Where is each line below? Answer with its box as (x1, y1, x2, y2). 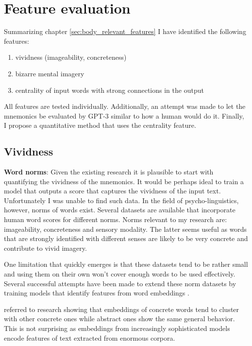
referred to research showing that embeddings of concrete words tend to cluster (4, 304, 239, 314)
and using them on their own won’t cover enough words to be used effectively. (4, 269, 235, 279)
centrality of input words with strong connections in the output (15, 85, 204, 95)
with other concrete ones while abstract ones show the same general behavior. (4, 313, 235, 324)
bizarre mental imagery (15, 68, 84, 78)
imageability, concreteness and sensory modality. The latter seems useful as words (4, 224, 247, 234)
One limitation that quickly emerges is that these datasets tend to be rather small (4, 259, 248, 269)
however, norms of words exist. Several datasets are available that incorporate (4, 205, 235, 215)
